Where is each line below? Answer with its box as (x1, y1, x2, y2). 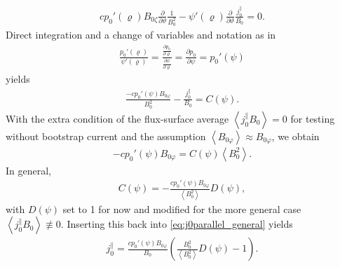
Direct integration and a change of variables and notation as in (6, 27, 276, 42)
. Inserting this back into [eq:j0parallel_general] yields (60, 217, 293, 231)
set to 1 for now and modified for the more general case (62, 201, 301, 216)
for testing (290, 111, 335, 125)
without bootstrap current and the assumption (6, 128, 206, 143)
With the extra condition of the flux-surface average (6, 111, 229, 125)
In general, (6, 163, 51, 177)
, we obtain (271, 128, 320, 143)
